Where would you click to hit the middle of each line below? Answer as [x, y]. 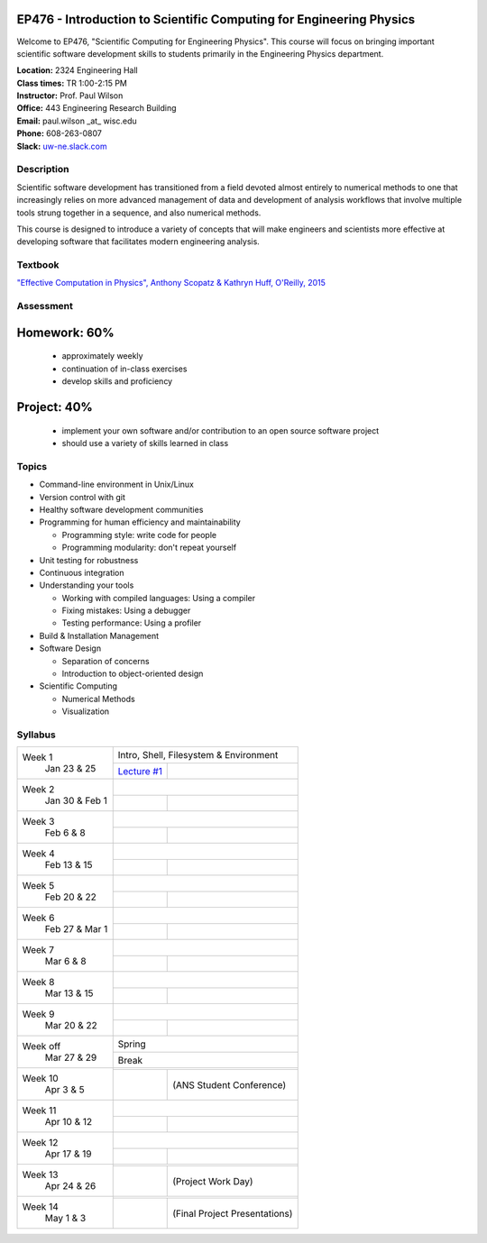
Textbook [38, 265]
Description [43, 169]
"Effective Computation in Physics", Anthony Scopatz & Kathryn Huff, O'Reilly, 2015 [171, 283]
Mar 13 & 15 [69, 993]
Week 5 [38, 886]
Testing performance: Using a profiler [132, 623]
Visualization [86, 711]
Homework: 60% [65, 332]
